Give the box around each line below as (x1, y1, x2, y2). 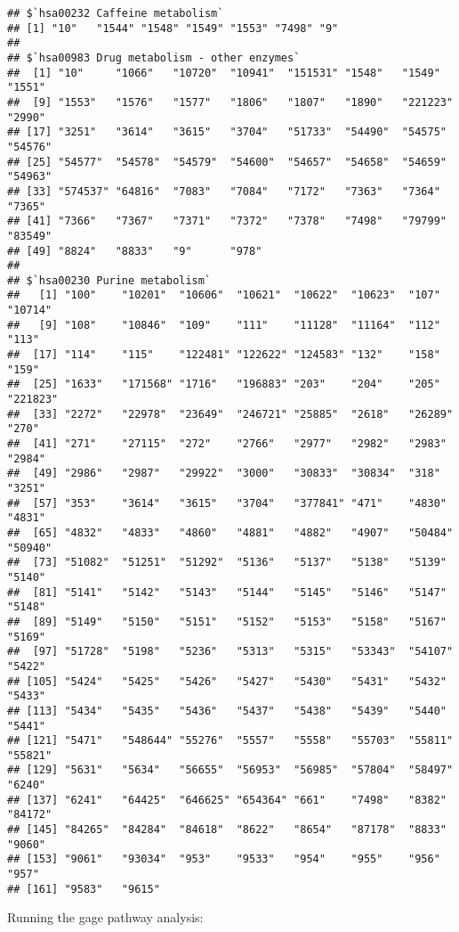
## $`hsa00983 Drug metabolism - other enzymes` (7, 51, 301, 64)
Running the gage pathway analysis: (7, 908, 204, 927)
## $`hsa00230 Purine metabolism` (7, 274, 212, 287)
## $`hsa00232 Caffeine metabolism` (7, 7, 224, 20)
